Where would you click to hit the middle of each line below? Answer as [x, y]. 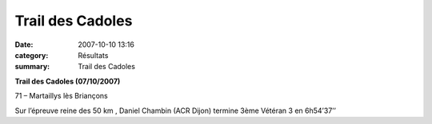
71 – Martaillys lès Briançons [61, 96]
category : [32, 55]
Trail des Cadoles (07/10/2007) [68, 81]
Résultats [93, 55]
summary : [32, 67]
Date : [24, 45]
